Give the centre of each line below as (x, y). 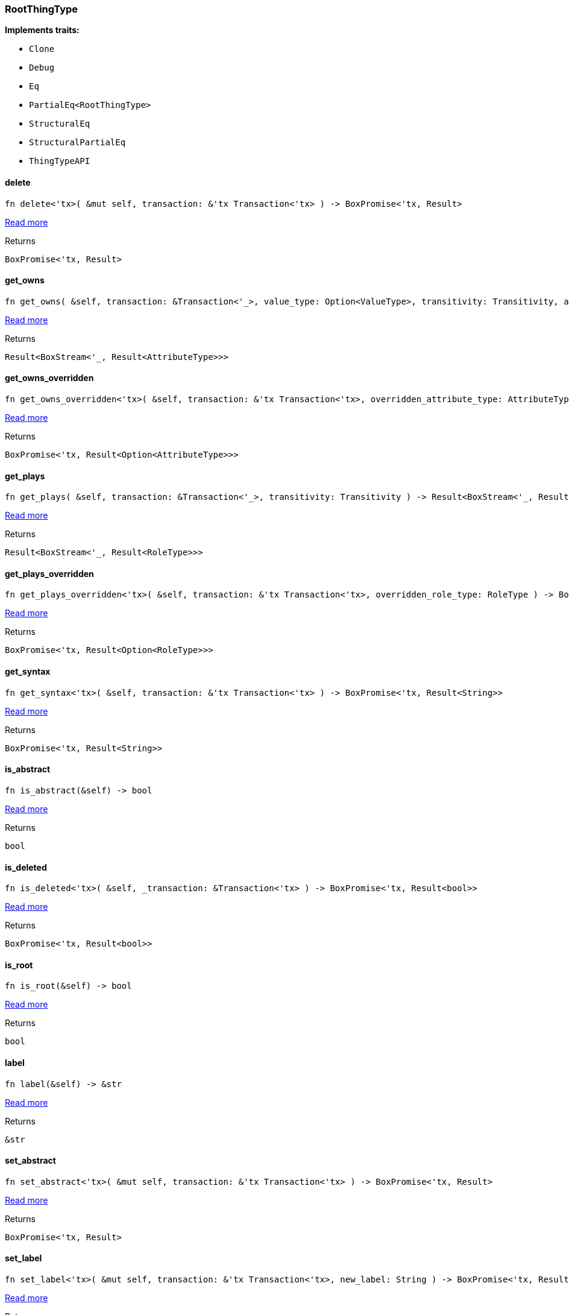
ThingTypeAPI (60, 161)
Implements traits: (42, 30)
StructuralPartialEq (77, 143)
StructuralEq (60, 124)
